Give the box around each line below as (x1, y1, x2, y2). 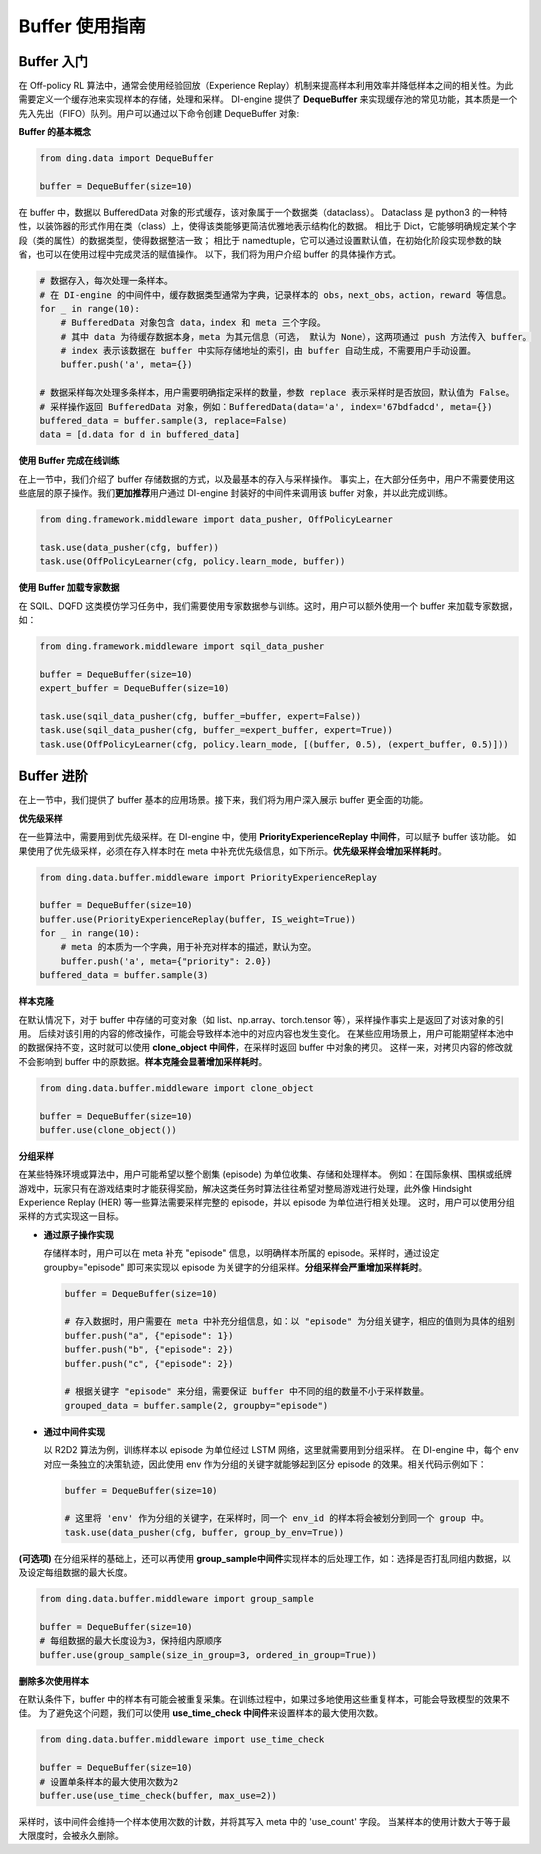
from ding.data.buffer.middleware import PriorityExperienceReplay (39, 871, 378, 883)
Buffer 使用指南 (18, 15, 147, 37)
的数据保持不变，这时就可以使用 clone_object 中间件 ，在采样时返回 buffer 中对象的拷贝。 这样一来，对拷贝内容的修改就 (18, 1041, 514, 1054)
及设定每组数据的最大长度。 (18, 1566, 133, 1579)
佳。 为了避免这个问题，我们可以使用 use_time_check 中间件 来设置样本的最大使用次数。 (18, 1707, 384, 1719)
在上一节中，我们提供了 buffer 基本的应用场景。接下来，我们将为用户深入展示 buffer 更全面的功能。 (18, 794, 429, 806)
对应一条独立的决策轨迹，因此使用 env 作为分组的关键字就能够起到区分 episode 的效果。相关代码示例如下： (43, 1458, 487, 1470)
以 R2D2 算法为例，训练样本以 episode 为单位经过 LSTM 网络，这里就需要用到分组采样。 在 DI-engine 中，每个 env (43, 1444, 519, 1456)
